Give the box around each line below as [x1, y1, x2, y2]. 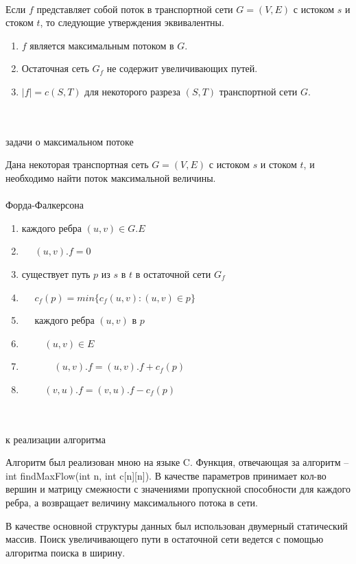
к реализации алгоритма [5, 432, 106, 446]
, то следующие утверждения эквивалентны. [40, 15, 224, 30]
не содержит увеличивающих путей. [106, 61, 258, 75]
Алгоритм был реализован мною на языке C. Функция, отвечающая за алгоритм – [5, 455, 349, 469]
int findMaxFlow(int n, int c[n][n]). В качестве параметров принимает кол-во [5, 468, 327, 482]
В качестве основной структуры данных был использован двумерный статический [5, 518, 348, 532]
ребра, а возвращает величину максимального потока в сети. [5, 495, 258, 510]
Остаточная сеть [21, 61, 89, 75]
